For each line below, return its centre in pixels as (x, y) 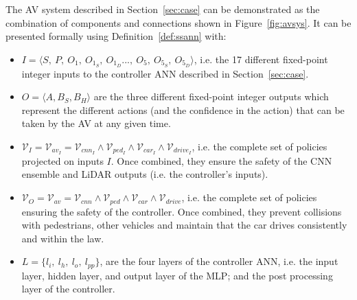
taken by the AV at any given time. (96, 123)
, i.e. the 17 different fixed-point (261, 59)
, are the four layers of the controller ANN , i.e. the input (219, 261)
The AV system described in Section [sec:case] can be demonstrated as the (163, 9)
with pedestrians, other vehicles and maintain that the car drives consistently (184, 225)
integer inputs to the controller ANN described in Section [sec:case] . (165, 73)
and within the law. (63, 238)
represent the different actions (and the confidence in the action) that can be (183, 109)
